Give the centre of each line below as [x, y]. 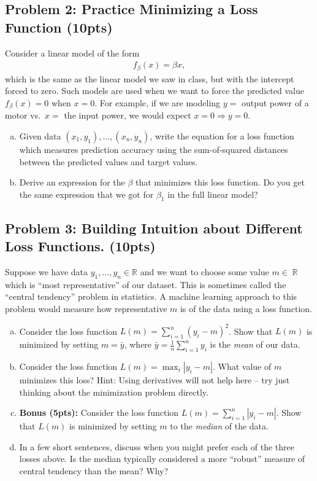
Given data [40, 135]
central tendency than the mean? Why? [94, 470]
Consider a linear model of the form [72, 53]
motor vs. [23, 115]
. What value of [242, 366]
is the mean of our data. [255, 344]
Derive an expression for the [72, 182]
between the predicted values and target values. [109, 161]
